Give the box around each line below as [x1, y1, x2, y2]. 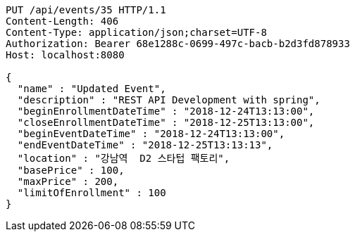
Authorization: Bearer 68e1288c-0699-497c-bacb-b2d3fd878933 [6, 38, 350, 49]
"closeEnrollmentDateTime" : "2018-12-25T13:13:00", [17, 117, 315, 128]
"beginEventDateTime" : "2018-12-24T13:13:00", [17, 128, 285, 139]
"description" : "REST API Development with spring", [17, 94, 320, 105]
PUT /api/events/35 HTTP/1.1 [6, 4, 166, 15]
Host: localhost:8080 [6, 49, 125, 60]
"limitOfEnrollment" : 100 [17, 187, 166, 198]
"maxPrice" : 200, [17, 176, 119, 187]
